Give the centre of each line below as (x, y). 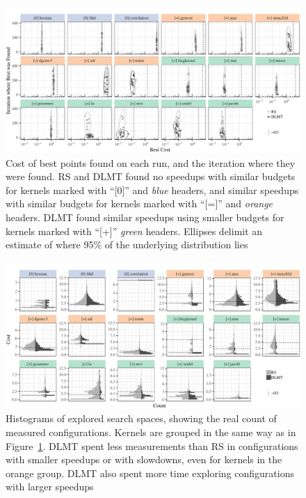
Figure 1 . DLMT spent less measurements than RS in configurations (152, 445)
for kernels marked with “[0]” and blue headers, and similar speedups (152, 190)
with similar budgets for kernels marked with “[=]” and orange (139, 203)
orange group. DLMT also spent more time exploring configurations (150, 473)
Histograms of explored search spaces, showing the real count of (141, 418)
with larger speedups (50, 487)
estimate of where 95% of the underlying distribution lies (127, 244)
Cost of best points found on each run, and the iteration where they (151, 162)
